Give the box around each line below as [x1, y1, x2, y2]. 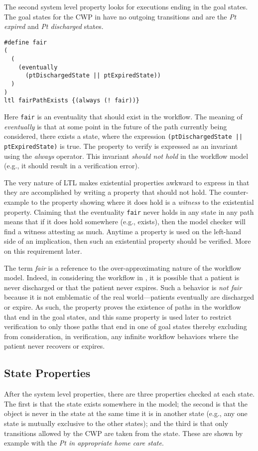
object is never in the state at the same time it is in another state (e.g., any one [4, 408, 248, 419]
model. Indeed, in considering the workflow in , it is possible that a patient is [4, 272, 240, 283]
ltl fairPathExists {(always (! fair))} [4, 97, 140, 104]
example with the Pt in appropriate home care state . [4, 438, 164, 448]
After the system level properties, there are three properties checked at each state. [4, 389, 255, 399]
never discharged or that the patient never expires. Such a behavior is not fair [4, 282, 242, 292]
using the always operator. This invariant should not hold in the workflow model [4, 150, 249, 161]
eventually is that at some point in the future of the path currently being [4, 121, 227, 131]
